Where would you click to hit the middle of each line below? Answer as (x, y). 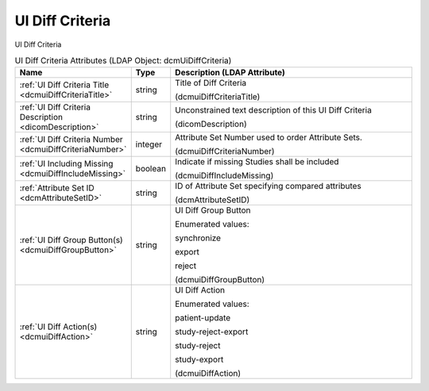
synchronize (198, 238)
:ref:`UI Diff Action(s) (58, 327)
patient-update (203, 318)
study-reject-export (212, 332)
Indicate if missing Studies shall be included (257, 162)
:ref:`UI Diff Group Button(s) (71, 240)
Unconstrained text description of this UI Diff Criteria (274, 110)
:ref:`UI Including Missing (66, 164)
